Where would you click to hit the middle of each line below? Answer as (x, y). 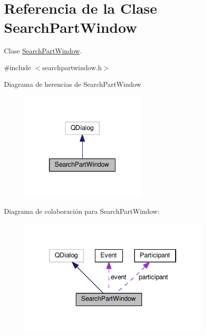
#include (18, 67)
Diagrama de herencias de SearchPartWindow (73, 84)
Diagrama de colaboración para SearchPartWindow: (82, 211)
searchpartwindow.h (72, 67)
